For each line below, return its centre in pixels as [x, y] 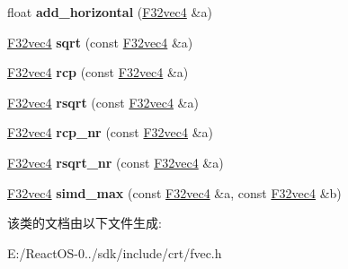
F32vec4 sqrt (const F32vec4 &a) [100, 42]
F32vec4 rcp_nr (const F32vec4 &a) [111, 132]
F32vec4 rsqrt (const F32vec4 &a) [103, 102]
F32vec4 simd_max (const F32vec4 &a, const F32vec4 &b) [174, 192]
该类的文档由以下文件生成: [85, 223]
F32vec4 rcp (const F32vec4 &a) [98, 72]
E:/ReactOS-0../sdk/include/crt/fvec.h [115, 252]
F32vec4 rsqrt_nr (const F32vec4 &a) [116, 162]
